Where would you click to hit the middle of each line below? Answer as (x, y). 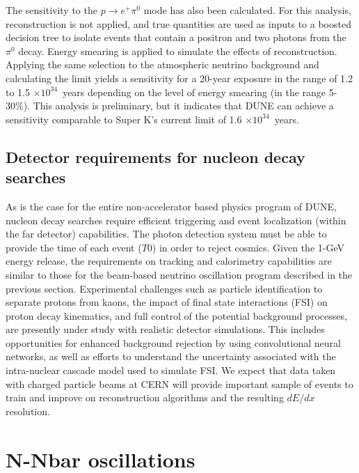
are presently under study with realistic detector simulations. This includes (165, 329)
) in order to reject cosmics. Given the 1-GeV (248, 247)
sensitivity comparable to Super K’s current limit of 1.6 (124, 119)
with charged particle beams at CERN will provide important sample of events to (179, 383)
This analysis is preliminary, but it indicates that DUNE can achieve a (183, 106)
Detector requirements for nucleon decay (155, 156)
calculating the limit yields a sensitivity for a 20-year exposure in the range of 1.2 (179, 78)
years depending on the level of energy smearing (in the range (194, 92)
